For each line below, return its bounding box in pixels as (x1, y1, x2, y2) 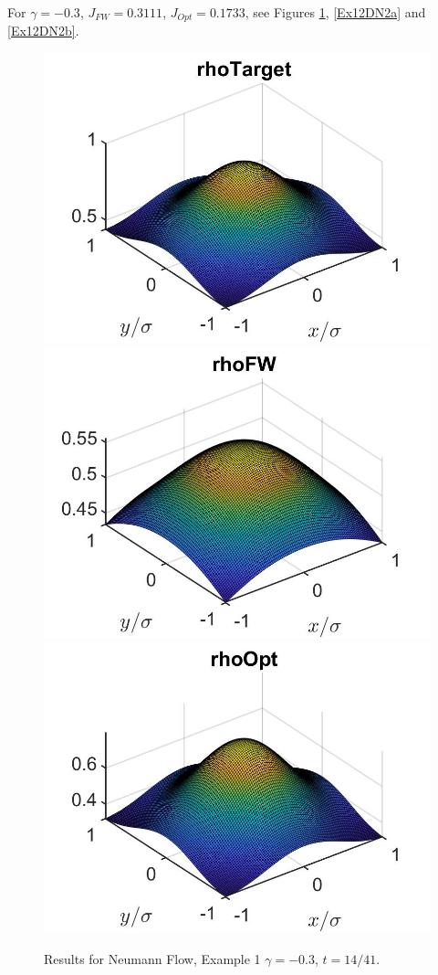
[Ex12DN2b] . (7, 21, 79, 40)
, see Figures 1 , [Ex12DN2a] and (245, 3, 426, 21)
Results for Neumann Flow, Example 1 (44, 949, 261, 968)
